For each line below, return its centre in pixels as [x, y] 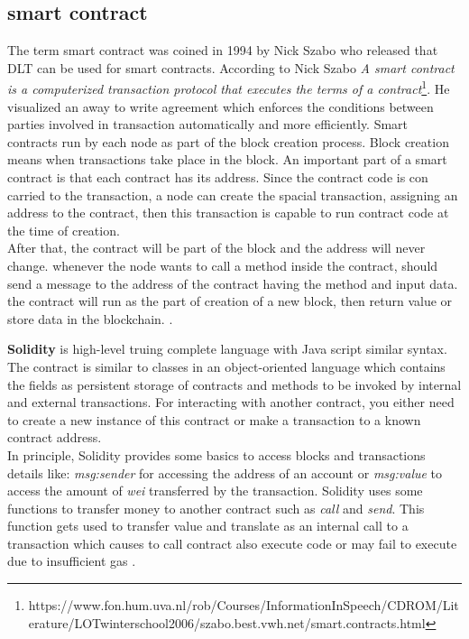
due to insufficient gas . [72, 561]
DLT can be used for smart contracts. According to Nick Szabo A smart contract [231, 67]
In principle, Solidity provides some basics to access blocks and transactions [216, 454]
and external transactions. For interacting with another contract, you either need [231, 402]
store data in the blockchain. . [90, 318]
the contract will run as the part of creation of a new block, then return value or [230, 301]
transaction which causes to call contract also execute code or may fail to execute [232, 543]
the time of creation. [64, 230]
